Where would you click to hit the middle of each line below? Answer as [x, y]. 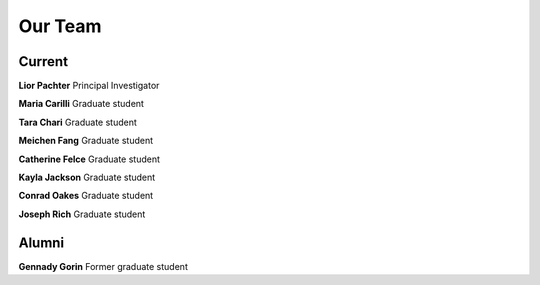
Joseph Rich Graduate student [82, 214]
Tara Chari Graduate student [77, 122]
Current [43, 61]
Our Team [60, 26]
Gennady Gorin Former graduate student [103, 266]
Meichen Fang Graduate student [86, 141]
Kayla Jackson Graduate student [87, 177]
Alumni [41, 242]
